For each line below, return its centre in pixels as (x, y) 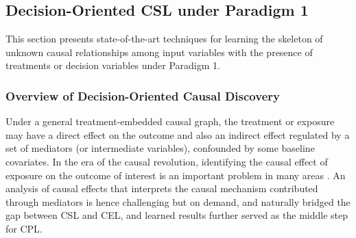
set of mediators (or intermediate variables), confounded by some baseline (160, 148)
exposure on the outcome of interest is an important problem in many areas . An (176, 175)
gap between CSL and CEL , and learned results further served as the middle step (177, 215)
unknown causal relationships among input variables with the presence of (159, 52)
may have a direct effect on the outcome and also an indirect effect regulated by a (178, 134)
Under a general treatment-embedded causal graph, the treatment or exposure (170, 121)
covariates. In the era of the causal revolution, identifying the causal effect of (167, 161)
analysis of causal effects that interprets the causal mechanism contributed (162, 188)
